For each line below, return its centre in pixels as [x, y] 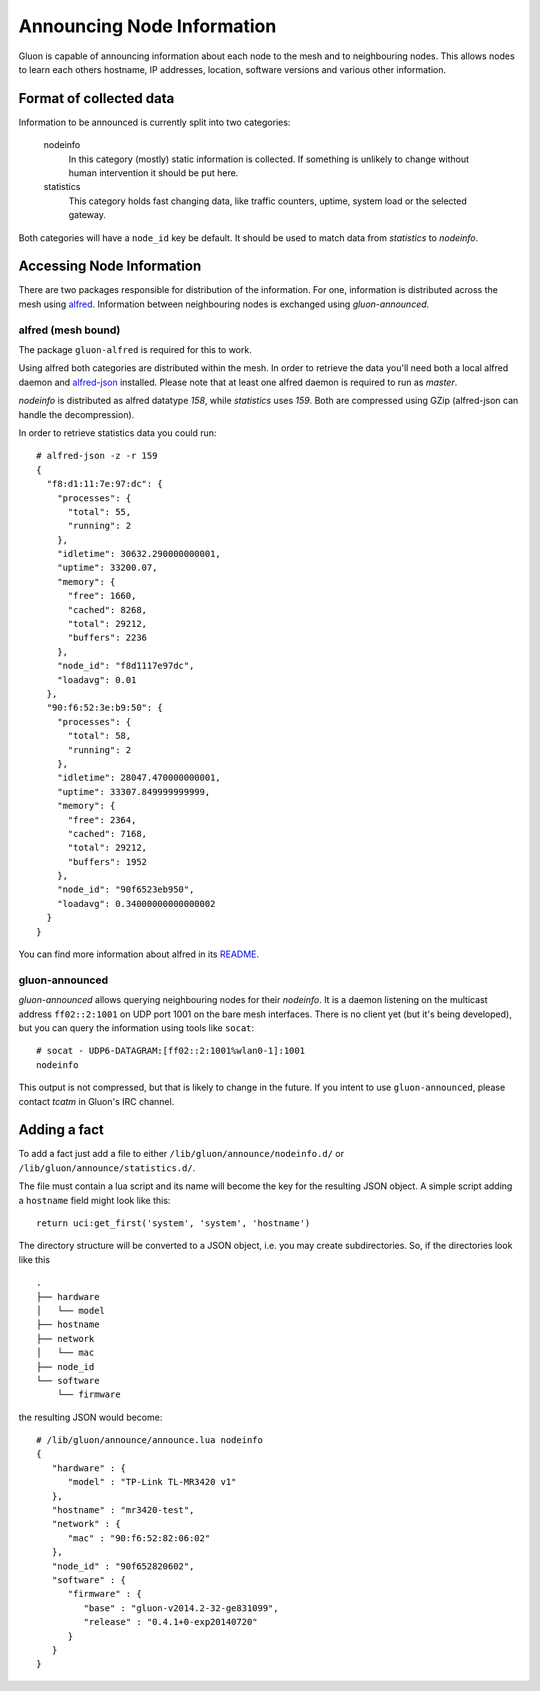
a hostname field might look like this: [94, 1200]
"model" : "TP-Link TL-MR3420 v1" [152, 1482]
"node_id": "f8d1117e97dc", [125, 666]
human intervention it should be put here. [153, 173]
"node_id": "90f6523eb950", [125, 889]
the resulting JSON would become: [90, 1417]
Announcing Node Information [147, 26]
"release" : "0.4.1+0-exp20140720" [171, 1622]
